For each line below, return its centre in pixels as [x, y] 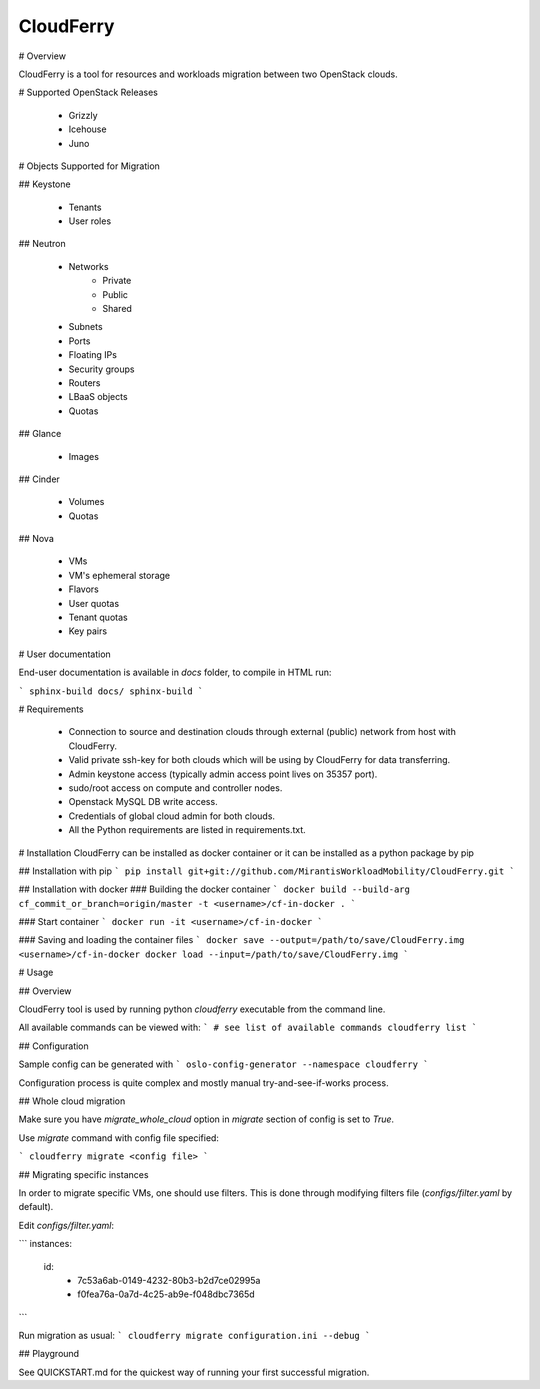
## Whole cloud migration [72, 1101]
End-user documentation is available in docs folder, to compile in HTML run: [175, 672]
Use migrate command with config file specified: [119, 1137]
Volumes [86, 502]
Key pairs [88, 631]
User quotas [94, 603]
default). [36, 1207]
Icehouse [87, 129]
